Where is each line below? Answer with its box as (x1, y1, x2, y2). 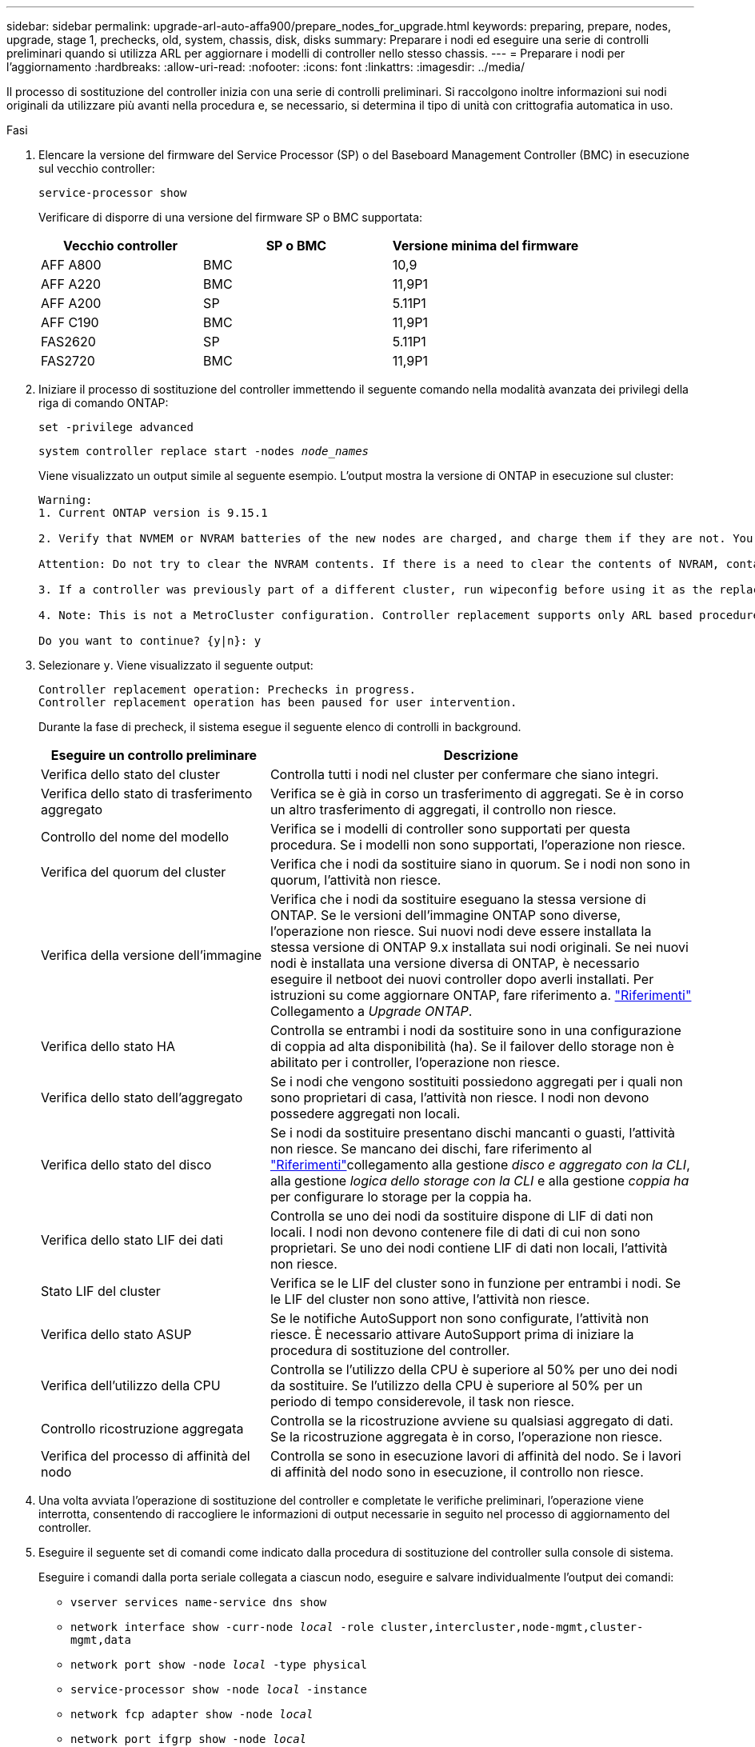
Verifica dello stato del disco (41, 1157, 212, 1173)
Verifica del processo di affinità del (41, 1448, 250, 1464)
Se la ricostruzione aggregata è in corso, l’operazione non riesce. (270, 1429, 662, 1445)
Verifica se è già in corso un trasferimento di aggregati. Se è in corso (270, 786, 684, 802)
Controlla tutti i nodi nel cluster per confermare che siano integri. (270, 766, 659, 782)
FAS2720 (41, 353, 95, 369)
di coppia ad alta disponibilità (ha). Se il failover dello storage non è (270, 1038, 674, 1054)
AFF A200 (41, 295, 102, 311)
